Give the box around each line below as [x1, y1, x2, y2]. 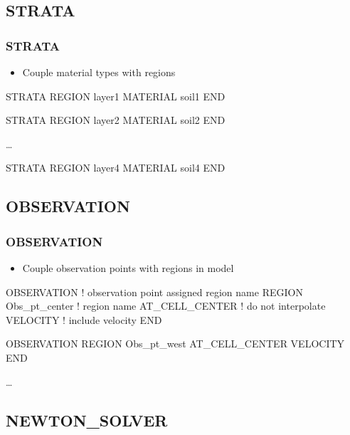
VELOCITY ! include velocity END [6, 312, 162, 327]
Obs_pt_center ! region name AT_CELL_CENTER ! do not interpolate [6, 298, 326, 313]
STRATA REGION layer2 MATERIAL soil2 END [6, 112, 226, 127]
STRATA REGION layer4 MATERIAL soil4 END [6, 160, 226, 175]
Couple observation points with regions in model [22, 260, 234, 275]
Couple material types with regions [22, 65, 176, 79]
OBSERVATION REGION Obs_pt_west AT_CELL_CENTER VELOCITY [6, 336, 345, 351]
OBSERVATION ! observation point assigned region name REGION [6, 284, 303, 299]
